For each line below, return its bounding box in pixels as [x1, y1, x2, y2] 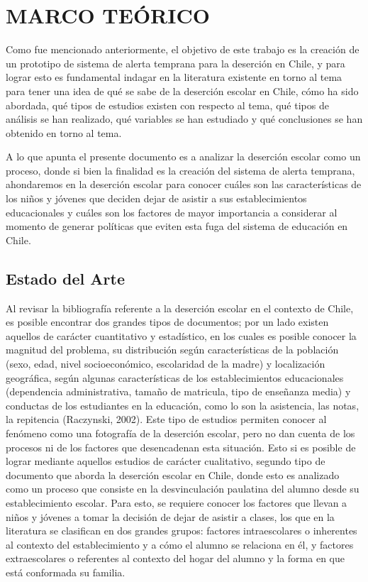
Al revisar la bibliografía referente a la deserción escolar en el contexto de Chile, [6, 300, 354, 315]
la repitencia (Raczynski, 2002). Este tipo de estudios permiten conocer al [6, 412, 327, 427]
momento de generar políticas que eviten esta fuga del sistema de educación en [6, 219, 348, 234]
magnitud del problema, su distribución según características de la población [6, 342, 339, 357]
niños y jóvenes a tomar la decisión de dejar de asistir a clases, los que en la [6, 509, 335, 524]
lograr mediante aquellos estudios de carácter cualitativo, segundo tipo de [6, 454, 325, 468]
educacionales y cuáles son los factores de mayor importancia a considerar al [6, 204, 338, 219]
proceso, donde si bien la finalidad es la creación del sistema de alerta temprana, [6, 163, 355, 177]
